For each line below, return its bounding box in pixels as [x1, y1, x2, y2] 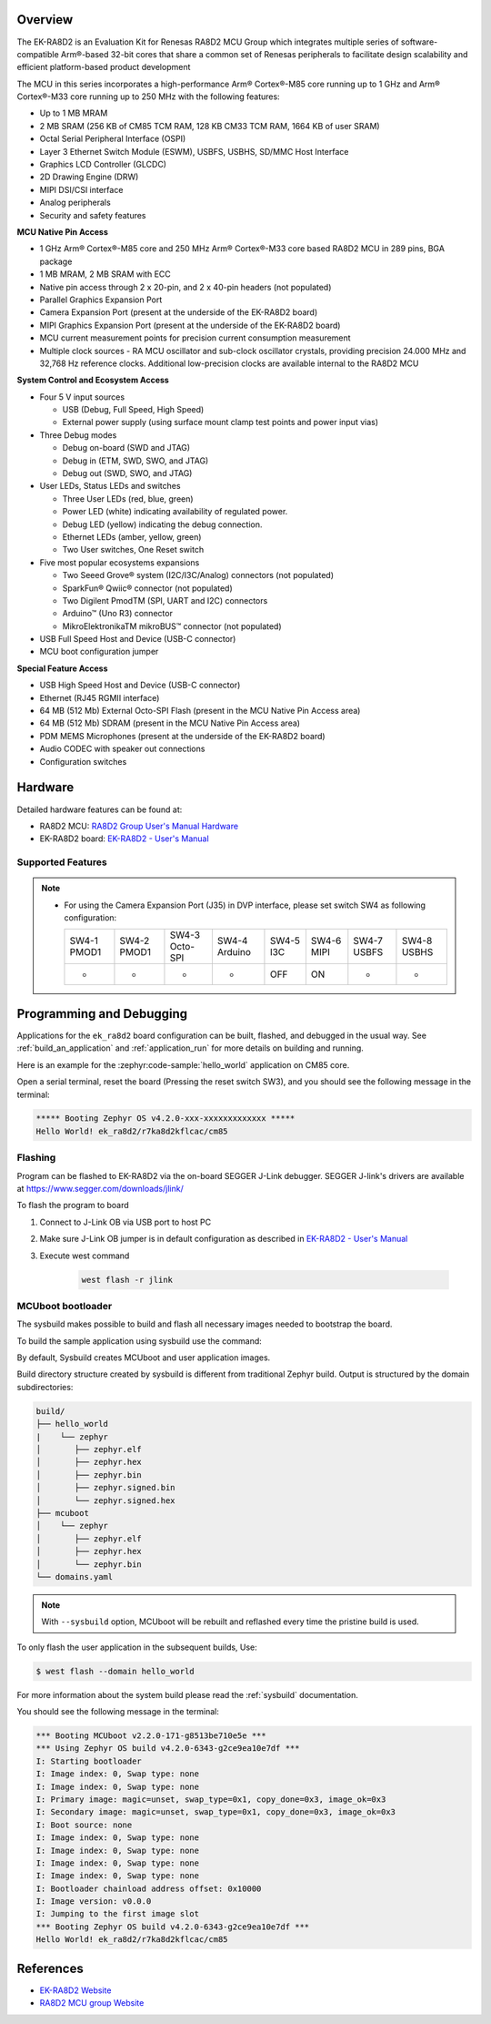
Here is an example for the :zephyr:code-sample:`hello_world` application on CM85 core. [16, 1059, 350, 1070]
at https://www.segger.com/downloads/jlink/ [16, 1184, 184, 1194]
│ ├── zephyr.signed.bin [35, 1482, 176, 1493]
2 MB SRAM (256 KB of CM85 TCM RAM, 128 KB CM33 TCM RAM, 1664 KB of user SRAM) [39, 120, 381, 131]
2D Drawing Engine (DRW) [39, 171, 139, 182]
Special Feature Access [16, 663, 108, 674]
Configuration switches [39, 756, 127, 767]
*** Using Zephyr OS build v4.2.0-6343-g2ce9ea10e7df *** [35, 1744, 300, 1754]
